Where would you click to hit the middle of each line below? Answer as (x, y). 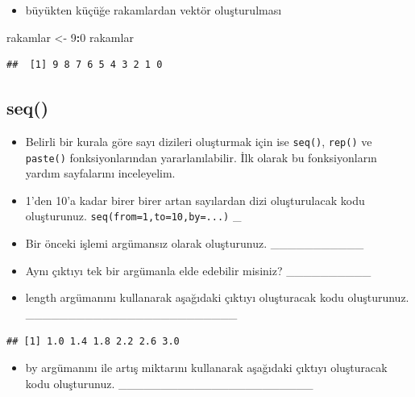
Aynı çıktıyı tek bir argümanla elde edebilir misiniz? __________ (198, 270)
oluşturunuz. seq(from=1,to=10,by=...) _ (133, 216)
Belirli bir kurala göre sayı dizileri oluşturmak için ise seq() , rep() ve (199, 141)
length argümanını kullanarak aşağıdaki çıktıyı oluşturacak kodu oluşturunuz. (217, 297)
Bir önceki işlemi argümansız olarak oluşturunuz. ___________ (195, 243)
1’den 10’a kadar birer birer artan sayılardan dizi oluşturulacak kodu (195, 200)
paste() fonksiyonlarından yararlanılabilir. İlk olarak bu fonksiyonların (201, 157)
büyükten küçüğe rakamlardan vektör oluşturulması (154, 10)
